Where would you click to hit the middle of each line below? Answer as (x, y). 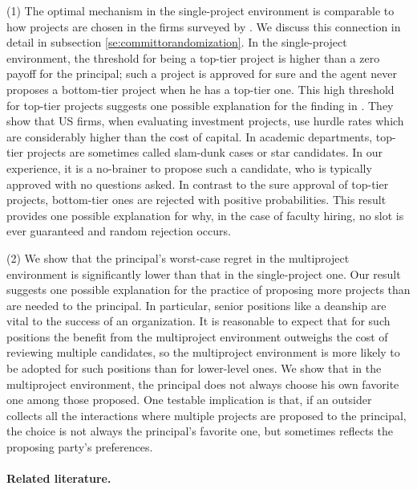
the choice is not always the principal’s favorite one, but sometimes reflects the (200, 431)
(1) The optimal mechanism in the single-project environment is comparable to (200, 10)
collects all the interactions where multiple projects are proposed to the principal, (206, 415)
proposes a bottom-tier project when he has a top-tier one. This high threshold (200, 89)
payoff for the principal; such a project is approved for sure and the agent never (202, 73)
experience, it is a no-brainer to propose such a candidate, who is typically (189, 167)
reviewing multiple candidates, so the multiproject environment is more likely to (203, 352)
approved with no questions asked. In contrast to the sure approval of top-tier (198, 184)
